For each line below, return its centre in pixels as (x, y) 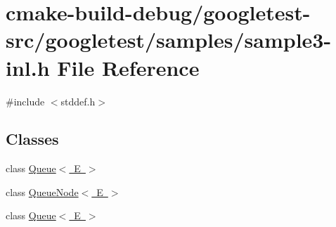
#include (25, 101)
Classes (32, 139)
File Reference (128, 67)
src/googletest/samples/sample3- (169, 40)
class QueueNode (42, 192)
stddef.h (78, 101)
